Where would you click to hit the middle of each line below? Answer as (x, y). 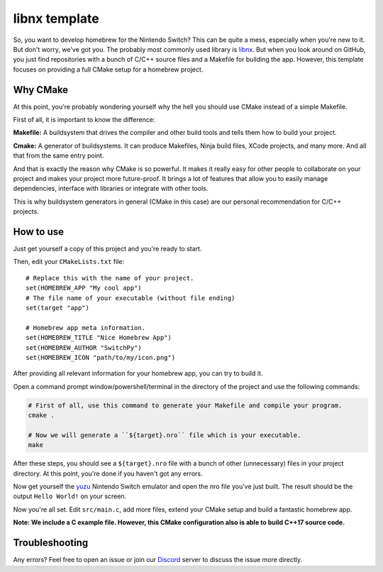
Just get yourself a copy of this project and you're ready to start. (107, 249)
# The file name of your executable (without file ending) (131, 298)
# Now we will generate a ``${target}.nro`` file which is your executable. (165, 435)
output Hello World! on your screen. (70, 496)
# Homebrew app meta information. (85, 328)
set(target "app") (58, 308)
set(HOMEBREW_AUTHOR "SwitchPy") (84, 347)
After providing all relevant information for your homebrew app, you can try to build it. (138, 373)
